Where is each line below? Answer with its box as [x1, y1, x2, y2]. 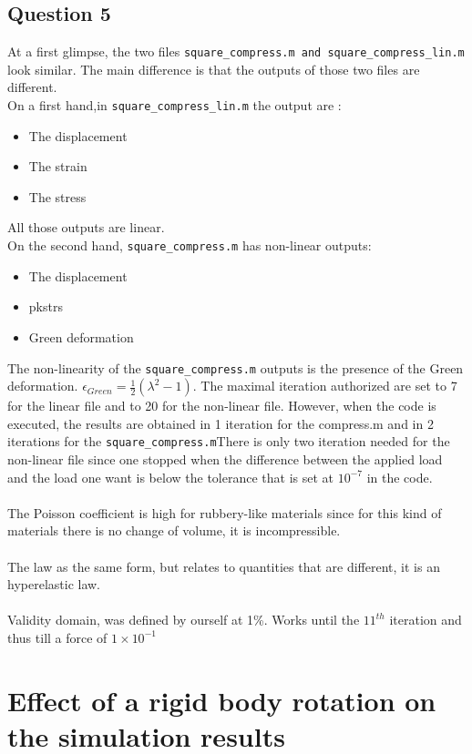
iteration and [389, 610, 462, 629]
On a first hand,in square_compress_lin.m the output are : [7, 96, 342, 115]
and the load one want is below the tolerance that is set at [7, 467, 334, 486]
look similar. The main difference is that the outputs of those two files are [7, 59, 420, 78]
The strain [28, 157, 87, 176]
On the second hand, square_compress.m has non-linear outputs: [7, 236, 372, 255]
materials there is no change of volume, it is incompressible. [7, 521, 341, 540]
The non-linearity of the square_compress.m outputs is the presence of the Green [7, 358, 464, 377]
